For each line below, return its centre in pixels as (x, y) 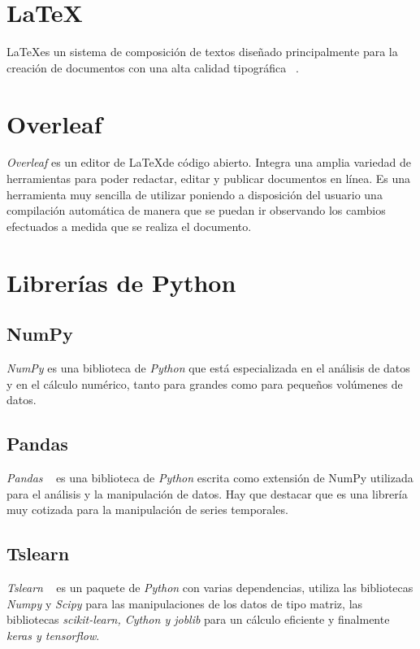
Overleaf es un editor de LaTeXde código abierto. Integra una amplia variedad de (209, 162)
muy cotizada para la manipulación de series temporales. (147, 510)
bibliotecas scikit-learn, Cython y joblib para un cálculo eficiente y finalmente (198, 619)
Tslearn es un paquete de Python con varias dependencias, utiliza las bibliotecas (210, 587)
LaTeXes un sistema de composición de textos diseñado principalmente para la (202, 52)
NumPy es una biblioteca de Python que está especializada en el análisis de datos (208, 367)
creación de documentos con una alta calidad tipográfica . (153, 67)
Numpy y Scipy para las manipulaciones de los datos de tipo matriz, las (185, 603)
